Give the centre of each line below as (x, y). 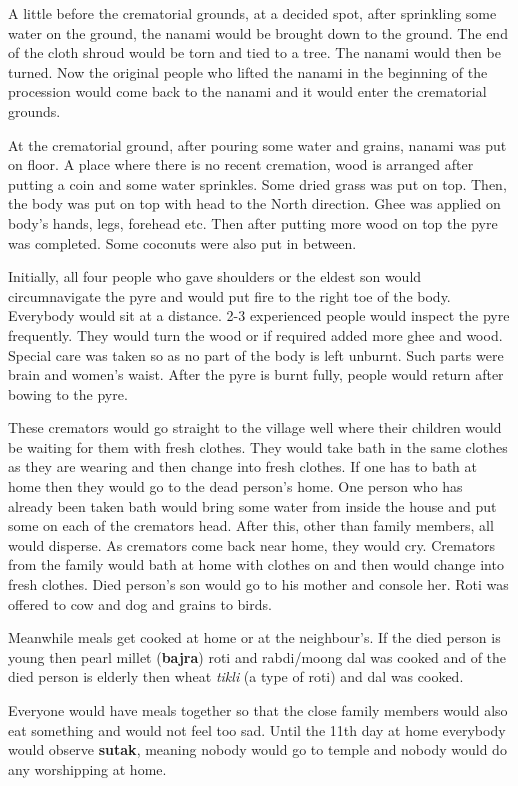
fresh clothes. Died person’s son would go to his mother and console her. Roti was (258, 584)
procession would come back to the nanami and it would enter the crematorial (247, 91)
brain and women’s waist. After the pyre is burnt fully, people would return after (256, 374)
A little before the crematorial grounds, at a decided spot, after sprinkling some (252, 13)
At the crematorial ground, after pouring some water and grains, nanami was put (257, 144)
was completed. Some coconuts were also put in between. (182, 242)
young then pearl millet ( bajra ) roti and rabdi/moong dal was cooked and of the (257, 656)
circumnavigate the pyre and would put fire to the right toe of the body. (229, 295)
